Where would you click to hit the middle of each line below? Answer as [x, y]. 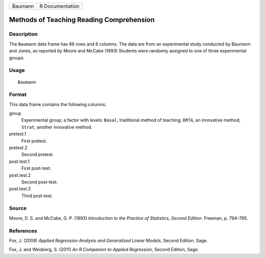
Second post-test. [40, 182]
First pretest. [34, 141]
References [23, 231]
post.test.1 [19, 161]
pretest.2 [18, 148]
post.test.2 [20, 175]
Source [18, 208]
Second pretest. [38, 155]
